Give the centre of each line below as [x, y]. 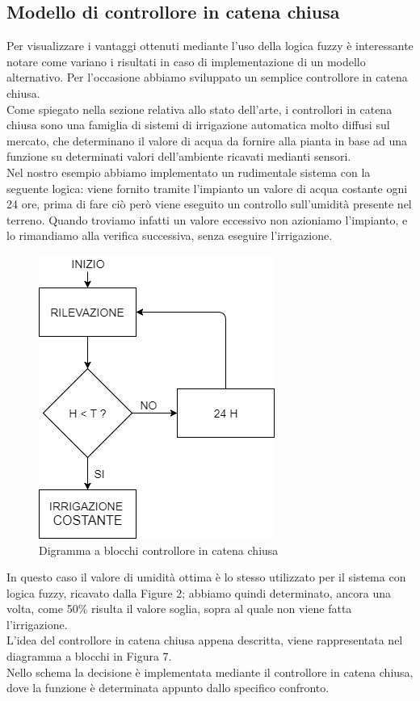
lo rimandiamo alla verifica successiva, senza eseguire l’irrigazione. [170, 235]
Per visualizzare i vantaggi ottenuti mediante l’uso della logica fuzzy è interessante [210, 46]
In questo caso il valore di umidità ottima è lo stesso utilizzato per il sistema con [206, 577]
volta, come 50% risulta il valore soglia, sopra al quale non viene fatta [179, 609]
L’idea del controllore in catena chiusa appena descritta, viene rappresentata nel [205, 640]
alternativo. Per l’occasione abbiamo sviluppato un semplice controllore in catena [207, 77]
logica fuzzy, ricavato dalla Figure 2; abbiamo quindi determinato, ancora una [199, 592]
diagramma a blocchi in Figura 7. [89, 656]
